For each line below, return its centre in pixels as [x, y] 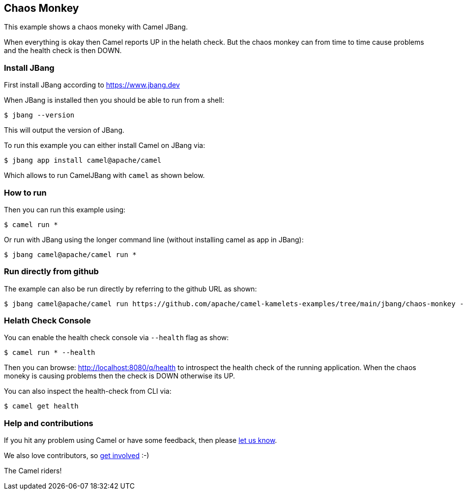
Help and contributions [49, 423]
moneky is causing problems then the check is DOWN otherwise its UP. [120, 376]
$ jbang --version [39, 115]
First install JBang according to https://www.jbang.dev [92, 85]
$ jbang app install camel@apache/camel [83, 160]
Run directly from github [51, 272]
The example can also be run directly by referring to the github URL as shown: [130, 289]
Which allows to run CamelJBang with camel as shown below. [104, 175]
